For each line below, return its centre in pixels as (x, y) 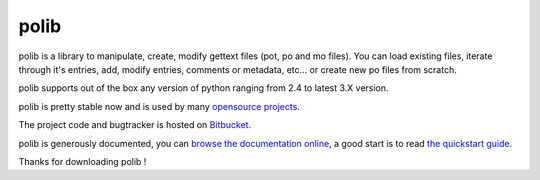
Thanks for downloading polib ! (82, 161)
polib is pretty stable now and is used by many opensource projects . (159, 106)
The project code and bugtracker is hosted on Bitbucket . (135, 125)
